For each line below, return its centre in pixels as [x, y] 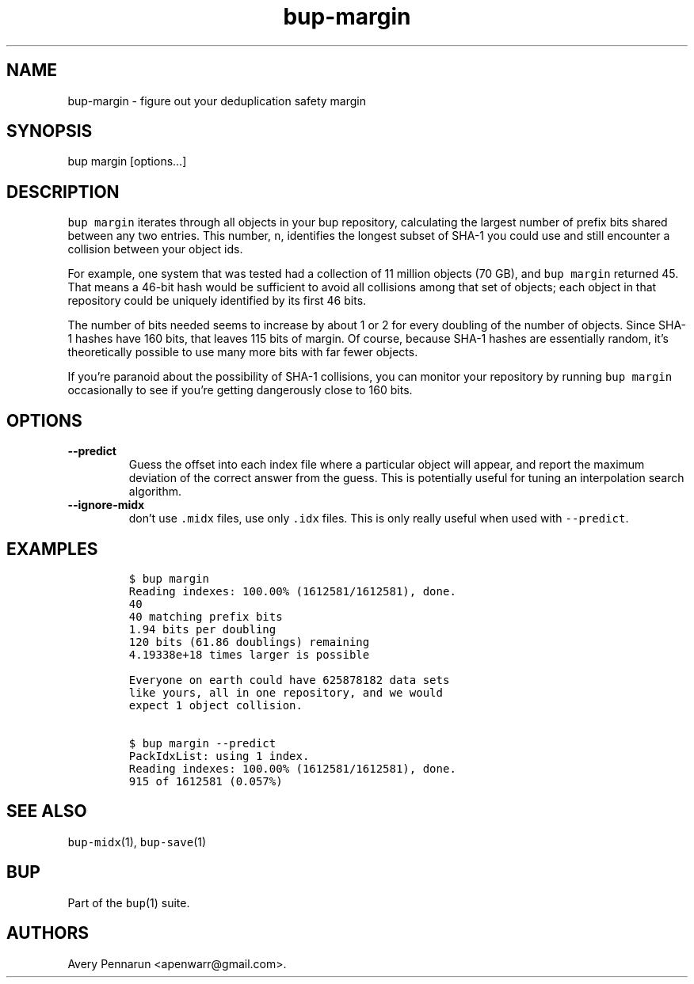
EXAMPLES [52, 549]
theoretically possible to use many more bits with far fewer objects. [243, 352]
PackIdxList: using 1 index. [219, 756]
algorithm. [155, 492]
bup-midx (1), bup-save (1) [137, 842]
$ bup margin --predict [202, 743]
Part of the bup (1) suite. [129, 902]
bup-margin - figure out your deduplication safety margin [217, 101]
